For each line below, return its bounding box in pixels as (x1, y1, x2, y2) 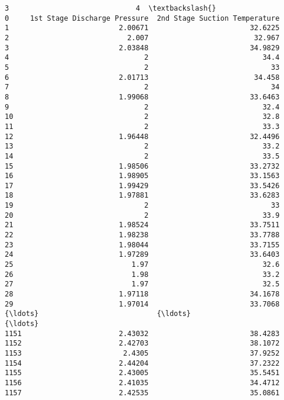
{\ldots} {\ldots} (5, 309, 191, 318)
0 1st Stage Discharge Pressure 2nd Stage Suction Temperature (5, 14, 280, 22)
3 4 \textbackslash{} (5, 4, 216, 12)
